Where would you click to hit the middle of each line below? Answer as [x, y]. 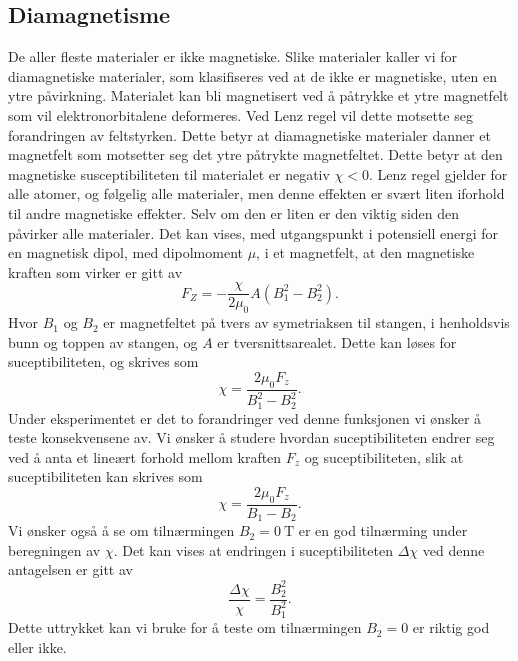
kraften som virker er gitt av [95, 271]
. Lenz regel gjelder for [438, 173]
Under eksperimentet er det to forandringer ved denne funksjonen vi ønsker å [245, 417]
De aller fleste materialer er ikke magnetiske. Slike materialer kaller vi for [233, 56]
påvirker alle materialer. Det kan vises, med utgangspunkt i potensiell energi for [253, 232]
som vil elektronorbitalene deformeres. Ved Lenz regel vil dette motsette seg [240, 114]
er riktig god [451, 627]
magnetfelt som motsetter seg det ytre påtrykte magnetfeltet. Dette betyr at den [255, 154]
